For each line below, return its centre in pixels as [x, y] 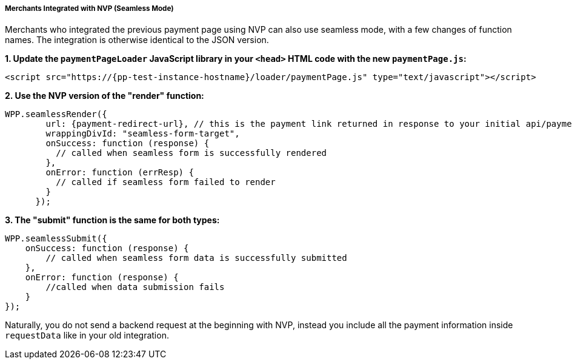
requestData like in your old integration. [87, 335]
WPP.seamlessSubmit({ [56, 239]
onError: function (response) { [102, 278]
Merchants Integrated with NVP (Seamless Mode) [89, 8]
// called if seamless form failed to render [166, 182]
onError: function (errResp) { [120, 173]
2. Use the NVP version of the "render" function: [105, 96]
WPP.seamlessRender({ [56, 114]
